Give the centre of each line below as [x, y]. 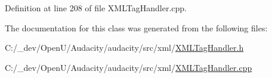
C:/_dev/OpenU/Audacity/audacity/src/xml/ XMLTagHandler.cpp [129, 67]
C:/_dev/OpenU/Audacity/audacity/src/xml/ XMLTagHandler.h [124, 48]
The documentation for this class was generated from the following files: [136, 27]
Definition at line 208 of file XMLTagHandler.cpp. [96, 8]
